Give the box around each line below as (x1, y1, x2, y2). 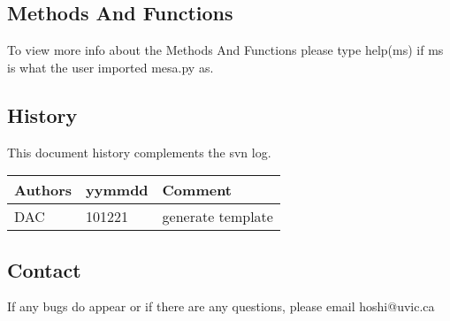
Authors (14, 180, 72, 201)
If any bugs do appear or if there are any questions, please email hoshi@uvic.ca (7, 297, 435, 316)
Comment (162, 180, 233, 201)
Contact (7, 256, 81, 283)
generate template (162, 206, 273, 227)
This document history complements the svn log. (7, 142, 271, 161)
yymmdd (86, 180, 149, 201)
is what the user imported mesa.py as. (7, 57, 214, 76)
